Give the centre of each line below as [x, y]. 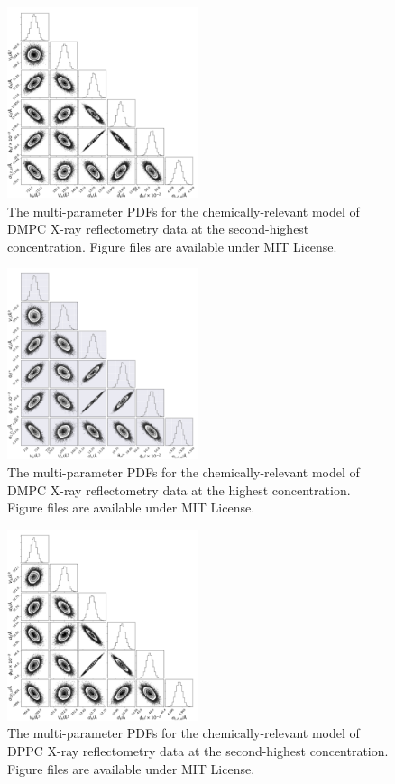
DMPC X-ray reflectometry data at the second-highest [158, 229]
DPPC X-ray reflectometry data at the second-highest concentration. [198, 750]
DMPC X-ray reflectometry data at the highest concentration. [179, 489]
